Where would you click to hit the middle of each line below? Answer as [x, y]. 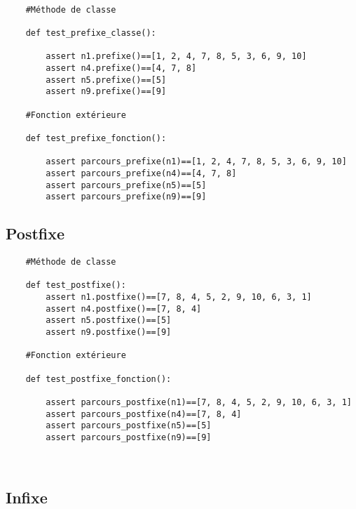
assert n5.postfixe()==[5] [109, 320]
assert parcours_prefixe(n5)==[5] [126, 185]
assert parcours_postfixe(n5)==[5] [129, 426]
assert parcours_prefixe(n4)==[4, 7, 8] [141, 173]
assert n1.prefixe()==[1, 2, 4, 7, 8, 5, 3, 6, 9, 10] [176, 57]
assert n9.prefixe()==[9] [106, 92]
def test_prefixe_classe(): [91, 33]
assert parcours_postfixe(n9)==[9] [129, 437]
